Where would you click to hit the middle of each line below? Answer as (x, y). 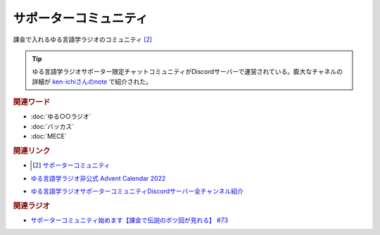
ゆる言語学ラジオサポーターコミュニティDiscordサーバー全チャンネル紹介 (137, 191)
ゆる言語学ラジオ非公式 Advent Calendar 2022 (98, 178)
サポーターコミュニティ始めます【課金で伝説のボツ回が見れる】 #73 (129, 220)
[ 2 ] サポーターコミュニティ (71, 165)
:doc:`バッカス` (52, 126)
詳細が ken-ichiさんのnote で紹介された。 (92, 82)
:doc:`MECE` (49, 136)
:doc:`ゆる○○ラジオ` (61, 117)
